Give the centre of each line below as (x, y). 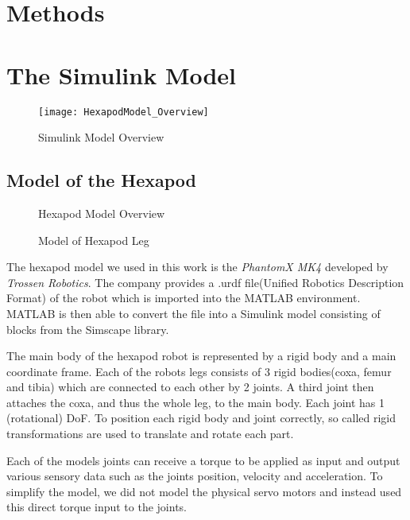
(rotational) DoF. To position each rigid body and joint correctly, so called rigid (201, 418)
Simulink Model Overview (101, 137)
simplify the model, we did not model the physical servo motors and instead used (204, 491)
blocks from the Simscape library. (88, 329)
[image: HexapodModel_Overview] (124, 112)
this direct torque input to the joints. (97, 507)
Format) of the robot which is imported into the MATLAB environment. (184, 298)
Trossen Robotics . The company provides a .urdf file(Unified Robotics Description (205, 282)
